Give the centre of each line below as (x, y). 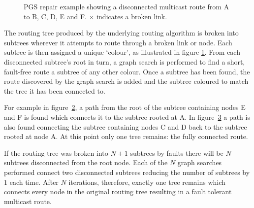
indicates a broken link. (132, 16)
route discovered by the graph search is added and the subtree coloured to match (126, 81)
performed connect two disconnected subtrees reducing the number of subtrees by (127, 172)
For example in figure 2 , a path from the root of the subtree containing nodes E (125, 107)
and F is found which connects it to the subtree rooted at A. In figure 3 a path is (127, 117)
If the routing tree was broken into (56, 153)
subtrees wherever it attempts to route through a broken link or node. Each (118, 42)
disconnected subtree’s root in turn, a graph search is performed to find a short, (125, 61)
